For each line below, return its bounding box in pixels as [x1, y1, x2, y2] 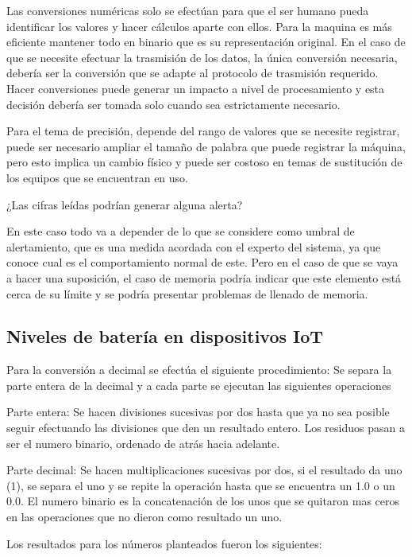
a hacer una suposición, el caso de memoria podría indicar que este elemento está [6, 269, 402, 286]
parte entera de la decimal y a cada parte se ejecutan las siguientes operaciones [6, 376, 391, 393]
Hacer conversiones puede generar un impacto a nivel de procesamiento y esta [6, 80, 385, 96]
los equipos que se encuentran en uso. [6, 169, 188, 185]
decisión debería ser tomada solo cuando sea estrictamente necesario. [6, 95, 341, 112]
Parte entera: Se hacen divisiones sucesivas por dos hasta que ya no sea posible [6, 403, 390, 420]
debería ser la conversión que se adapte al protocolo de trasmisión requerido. [6, 64, 379, 81]
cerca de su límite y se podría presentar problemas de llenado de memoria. [6, 285, 368, 302]
